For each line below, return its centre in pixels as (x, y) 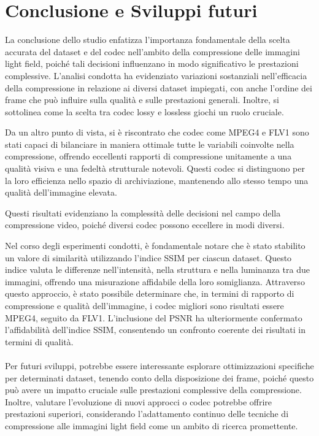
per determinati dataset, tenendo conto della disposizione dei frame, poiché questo (159, 377)
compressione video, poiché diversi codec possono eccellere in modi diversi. (145, 225)
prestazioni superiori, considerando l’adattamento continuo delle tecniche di (147, 414)
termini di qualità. (39, 341)
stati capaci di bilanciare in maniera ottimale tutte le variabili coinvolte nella (150, 144)
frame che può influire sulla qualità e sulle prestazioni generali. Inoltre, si (142, 100)
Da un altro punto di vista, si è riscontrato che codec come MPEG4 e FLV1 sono (157, 132)
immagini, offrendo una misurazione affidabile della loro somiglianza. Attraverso (155, 281)
